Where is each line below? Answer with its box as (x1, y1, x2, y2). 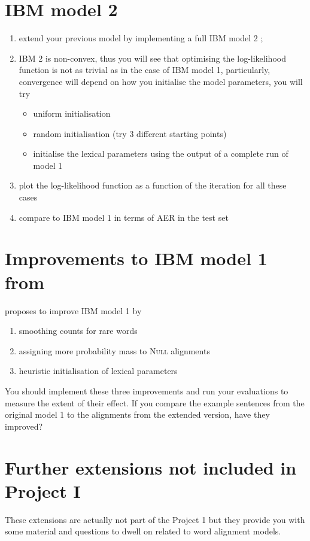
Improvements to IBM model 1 (5, 246, 268, 270)
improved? (5, 420, 43, 432)
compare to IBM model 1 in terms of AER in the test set (19, 211, 229, 223)
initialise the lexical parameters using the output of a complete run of (33, 147, 288, 160)
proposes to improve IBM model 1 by (5, 304, 142, 317)
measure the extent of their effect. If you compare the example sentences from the (5, 396, 305, 409)
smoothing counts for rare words (19, 324, 138, 337)
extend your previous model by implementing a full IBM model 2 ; (19, 32, 263, 44)
